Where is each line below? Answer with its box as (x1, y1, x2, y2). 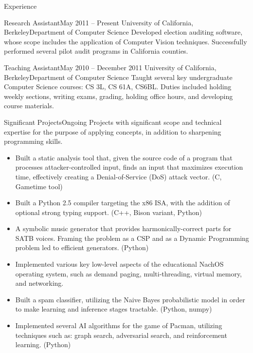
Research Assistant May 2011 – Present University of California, (4, 17, 194, 27)
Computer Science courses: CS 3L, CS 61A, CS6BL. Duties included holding (4, 81, 232, 92)
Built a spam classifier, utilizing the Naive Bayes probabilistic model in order (15, 294, 245, 304)
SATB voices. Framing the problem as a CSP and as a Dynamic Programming (15, 233, 249, 243)
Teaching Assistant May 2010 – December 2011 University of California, (4, 62, 217, 72)
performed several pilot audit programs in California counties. (4, 46, 188, 56)
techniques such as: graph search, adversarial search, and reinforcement (15, 330, 227, 340)
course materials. (4, 100, 54, 111)
